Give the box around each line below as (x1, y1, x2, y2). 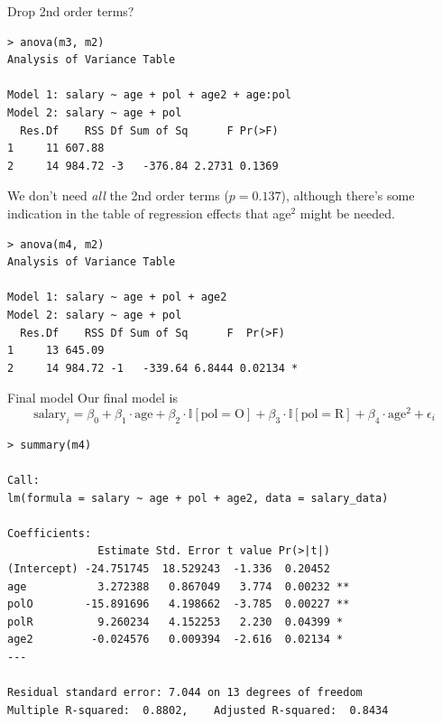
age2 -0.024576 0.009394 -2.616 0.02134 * (7, 633, 344, 646)
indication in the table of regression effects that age (7, 203, 291, 222)
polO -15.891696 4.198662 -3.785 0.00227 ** (7, 598, 350, 611)
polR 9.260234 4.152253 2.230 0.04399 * (7, 615, 344, 628)
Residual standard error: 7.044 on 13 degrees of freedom (7, 686, 363, 700)
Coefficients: (7, 526, 92, 540)
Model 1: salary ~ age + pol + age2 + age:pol (7, 88, 291, 102)
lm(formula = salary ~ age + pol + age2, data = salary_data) (7, 491, 389, 505)
